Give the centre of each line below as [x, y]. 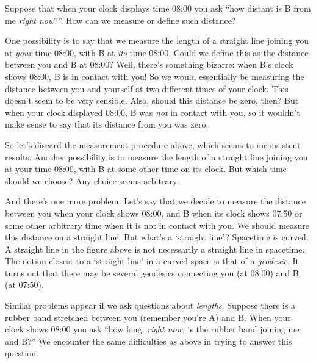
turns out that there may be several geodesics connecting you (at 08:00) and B [152, 272]
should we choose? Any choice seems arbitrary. [92, 180]
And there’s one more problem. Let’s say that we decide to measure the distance [155, 201]
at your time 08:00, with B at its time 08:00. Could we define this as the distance [157, 52]
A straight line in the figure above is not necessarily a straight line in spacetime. [155, 249]
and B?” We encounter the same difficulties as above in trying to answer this [149, 341]
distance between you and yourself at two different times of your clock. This [147, 88]
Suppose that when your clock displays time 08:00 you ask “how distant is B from [158, 8]
